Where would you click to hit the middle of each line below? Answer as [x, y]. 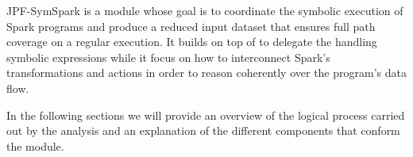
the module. [35, 146]
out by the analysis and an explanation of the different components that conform [203, 130]
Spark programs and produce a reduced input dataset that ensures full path [191, 26]
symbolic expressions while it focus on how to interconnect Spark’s [168, 57]
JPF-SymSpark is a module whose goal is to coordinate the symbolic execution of [205, 10]
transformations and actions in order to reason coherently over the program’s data [206, 73]
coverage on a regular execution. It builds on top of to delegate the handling [192, 42]
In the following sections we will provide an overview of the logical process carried [206, 115]
